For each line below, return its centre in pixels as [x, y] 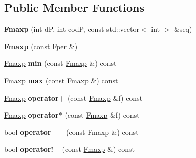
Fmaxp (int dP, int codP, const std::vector [72, 29]
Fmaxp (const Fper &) [41, 46]
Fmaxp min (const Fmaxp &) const [60, 63]
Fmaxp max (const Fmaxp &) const [61, 80]
